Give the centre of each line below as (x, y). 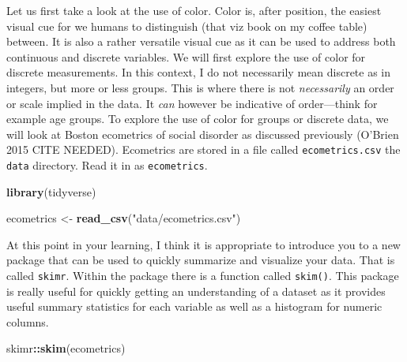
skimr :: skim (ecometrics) (66, 348)
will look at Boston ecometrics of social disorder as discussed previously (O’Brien (203, 134)
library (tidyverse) (51, 191)
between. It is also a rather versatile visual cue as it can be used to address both (201, 41)
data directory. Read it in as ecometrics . (107, 165)
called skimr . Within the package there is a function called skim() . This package (203, 276)
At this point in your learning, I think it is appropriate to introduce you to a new (203, 244)
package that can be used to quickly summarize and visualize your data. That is (201, 260)
